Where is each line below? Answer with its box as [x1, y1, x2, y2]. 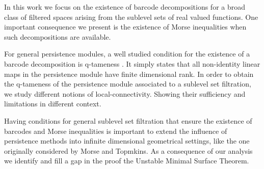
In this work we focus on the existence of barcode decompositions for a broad [4, 2, 246, 12]
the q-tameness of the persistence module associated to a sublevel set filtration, [4, 78, 251, 89]
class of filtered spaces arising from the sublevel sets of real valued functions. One [4, 11, 258, 22]
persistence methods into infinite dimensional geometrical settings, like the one [4, 135, 250, 146]
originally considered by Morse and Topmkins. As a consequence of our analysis [4, 145, 253, 156]
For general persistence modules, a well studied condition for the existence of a [4, 48, 250, 59]
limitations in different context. [4, 98, 101, 109]
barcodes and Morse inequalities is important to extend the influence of [4, 125, 227, 136]
